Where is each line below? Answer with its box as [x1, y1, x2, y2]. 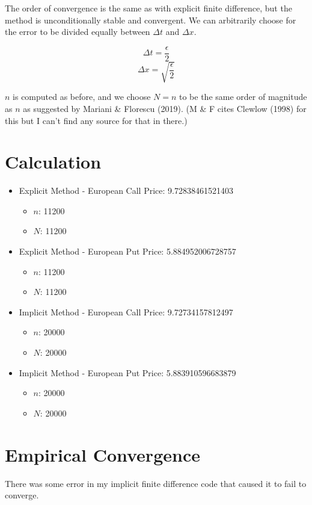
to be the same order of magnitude [179, 90, 307, 103]
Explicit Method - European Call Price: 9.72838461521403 [19, 184, 233, 197]
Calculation [5, 149, 102, 174]
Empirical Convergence [5, 442, 200, 466]
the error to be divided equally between [5, 25, 150, 38]
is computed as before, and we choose [13, 90, 151, 103]
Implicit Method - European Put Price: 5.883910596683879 [19, 366, 236, 379]
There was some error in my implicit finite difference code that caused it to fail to [5, 477, 307, 489]
